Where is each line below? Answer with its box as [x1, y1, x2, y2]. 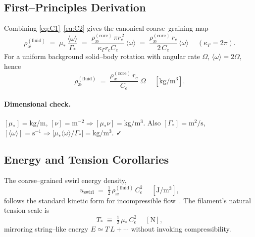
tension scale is [4, 205, 50, 215]
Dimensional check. [4, 99, 71, 109]
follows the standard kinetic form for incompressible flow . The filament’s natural [4, 195, 251, 205]
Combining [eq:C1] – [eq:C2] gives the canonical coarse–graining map [4, 23, 208, 33]
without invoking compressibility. [131, 224, 231, 234]
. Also [143, 118, 161, 128]
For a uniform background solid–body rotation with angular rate [4, 51, 200, 61]
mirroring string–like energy [4, 224, 89, 234]
